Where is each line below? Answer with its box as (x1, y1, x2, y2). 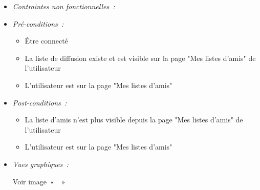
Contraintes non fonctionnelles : (12, 1, 115, 11)
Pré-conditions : (12, 18, 64, 29)
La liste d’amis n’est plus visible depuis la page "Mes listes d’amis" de (25, 114, 243, 125)
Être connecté (25, 35, 68, 46)
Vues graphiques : (12, 158, 69, 169)
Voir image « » (12, 176, 66, 186)
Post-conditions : (12, 97, 67, 108)
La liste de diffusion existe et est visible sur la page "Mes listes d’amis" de (25, 52, 256, 63)
